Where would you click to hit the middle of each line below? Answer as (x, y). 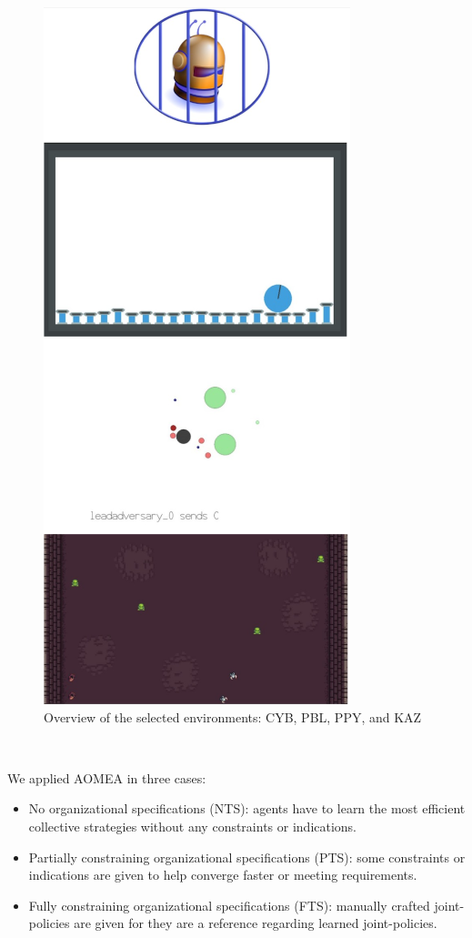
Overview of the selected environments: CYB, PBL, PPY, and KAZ (233, 716)
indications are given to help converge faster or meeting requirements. (223, 875)
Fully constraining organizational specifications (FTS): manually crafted (229, 905)
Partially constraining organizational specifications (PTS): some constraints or (247, 857)
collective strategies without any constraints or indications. (193, 826)
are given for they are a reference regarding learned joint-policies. (256, 923)
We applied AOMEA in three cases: (107, 777)
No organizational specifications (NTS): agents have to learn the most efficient (247, 808)
